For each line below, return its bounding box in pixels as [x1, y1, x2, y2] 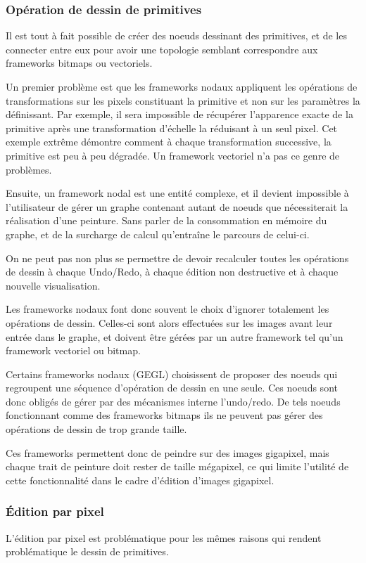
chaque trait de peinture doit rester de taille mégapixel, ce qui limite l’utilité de [6, 459, 349, 474]
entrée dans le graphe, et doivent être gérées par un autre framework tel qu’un [6, 329, 343, 344]
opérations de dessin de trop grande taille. [6, 422, 187, 436]
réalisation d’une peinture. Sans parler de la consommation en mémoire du [6, 213, 327, 228]
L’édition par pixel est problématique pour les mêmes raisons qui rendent [6, 530, 322, 545]
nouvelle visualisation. [6, 278, 101, 292]
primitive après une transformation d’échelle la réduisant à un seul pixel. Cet [6, 120, 338, 135]
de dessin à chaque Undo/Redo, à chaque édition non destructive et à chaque [6, 264, 339, 279]
